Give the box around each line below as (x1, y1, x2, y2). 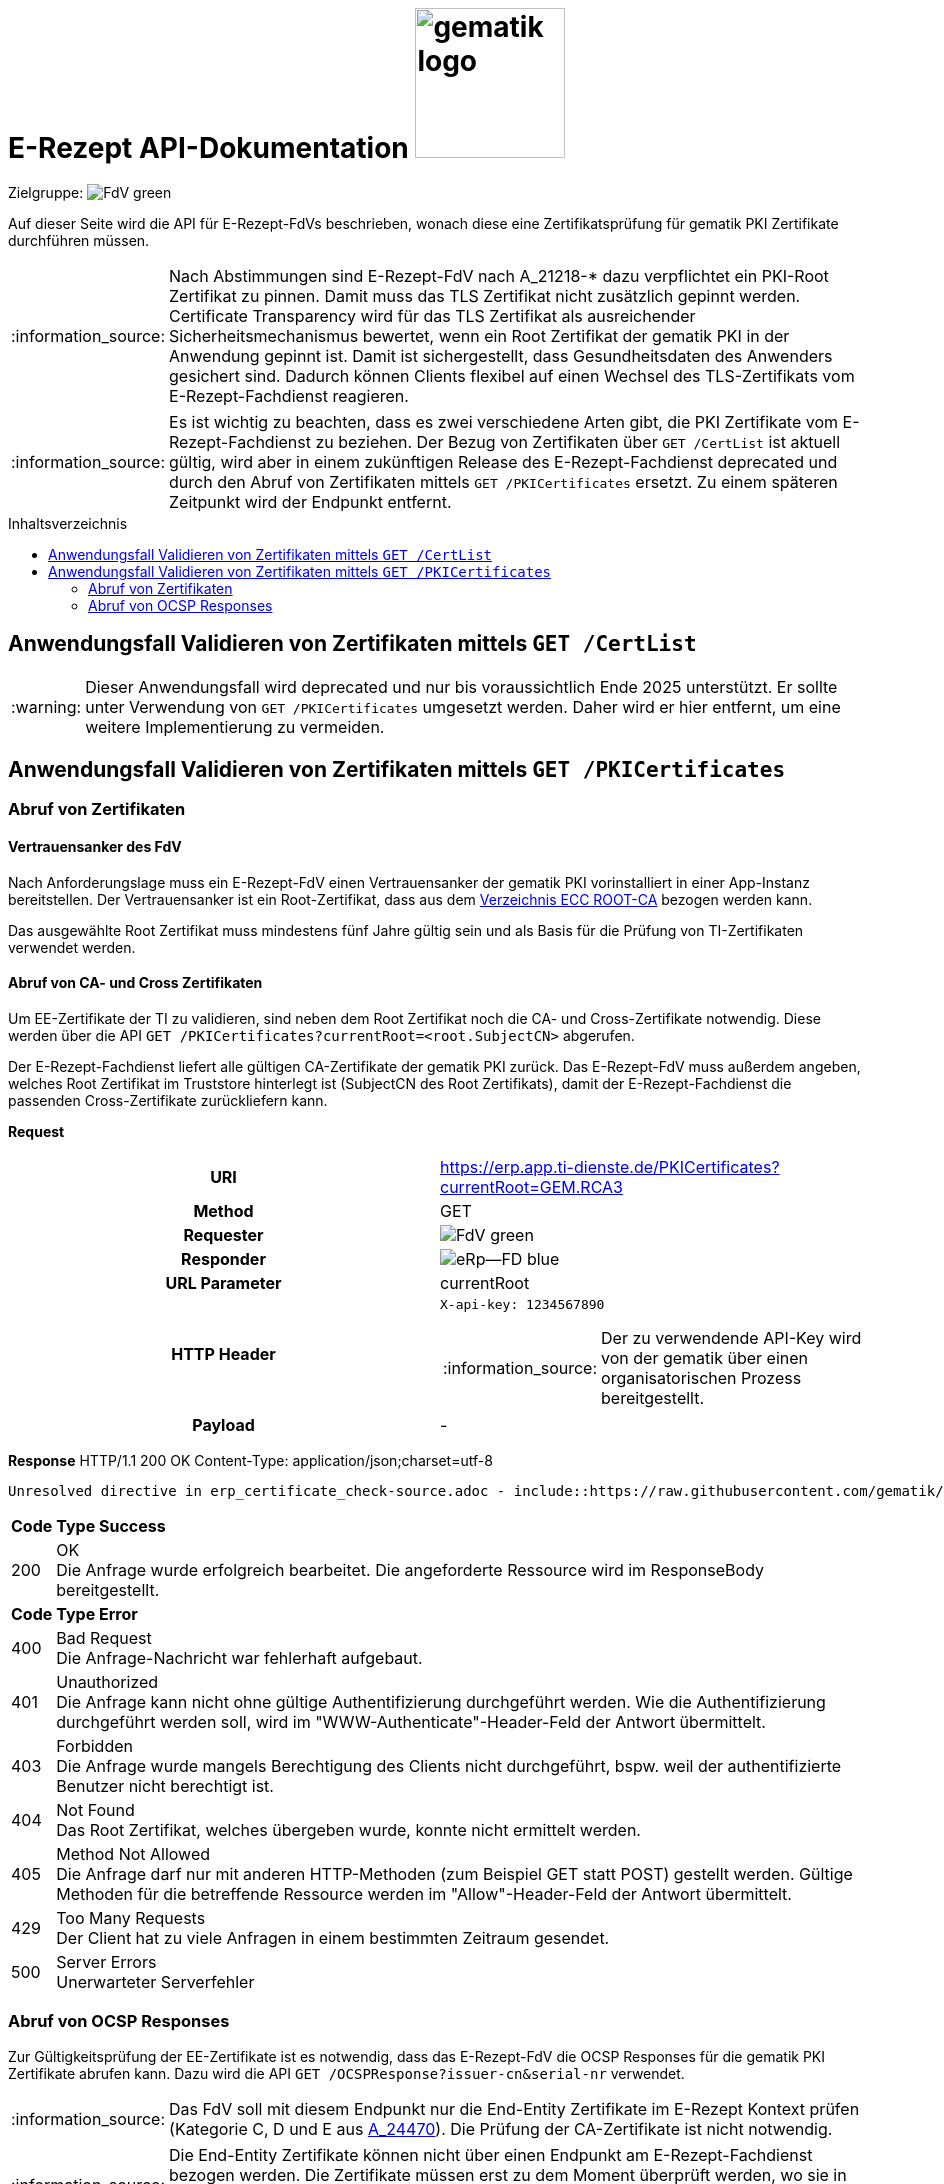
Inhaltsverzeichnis (8, 514, 128, 532)
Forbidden (56, 1735, 133, 1756)
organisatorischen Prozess (601, 1367, 802, 1388)
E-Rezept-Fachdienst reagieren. (169, 385, 409, 406)
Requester (183, 1224, 264, 1245)
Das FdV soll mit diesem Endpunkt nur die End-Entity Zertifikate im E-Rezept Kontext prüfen (169, 2098, 860, 2119)
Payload (192, 1414, 255, 1435)
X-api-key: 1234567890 (440, 1296, 605, 1312)
